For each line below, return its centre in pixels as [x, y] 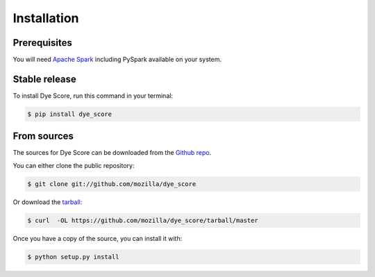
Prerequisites [42, 43]
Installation [46, 18]
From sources [43, 136]
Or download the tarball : [48, 202]
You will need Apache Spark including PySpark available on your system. [117, 60]
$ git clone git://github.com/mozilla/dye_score [112, 184]
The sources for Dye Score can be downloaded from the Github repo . [112, 153]
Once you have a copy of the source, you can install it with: [98, 238]
